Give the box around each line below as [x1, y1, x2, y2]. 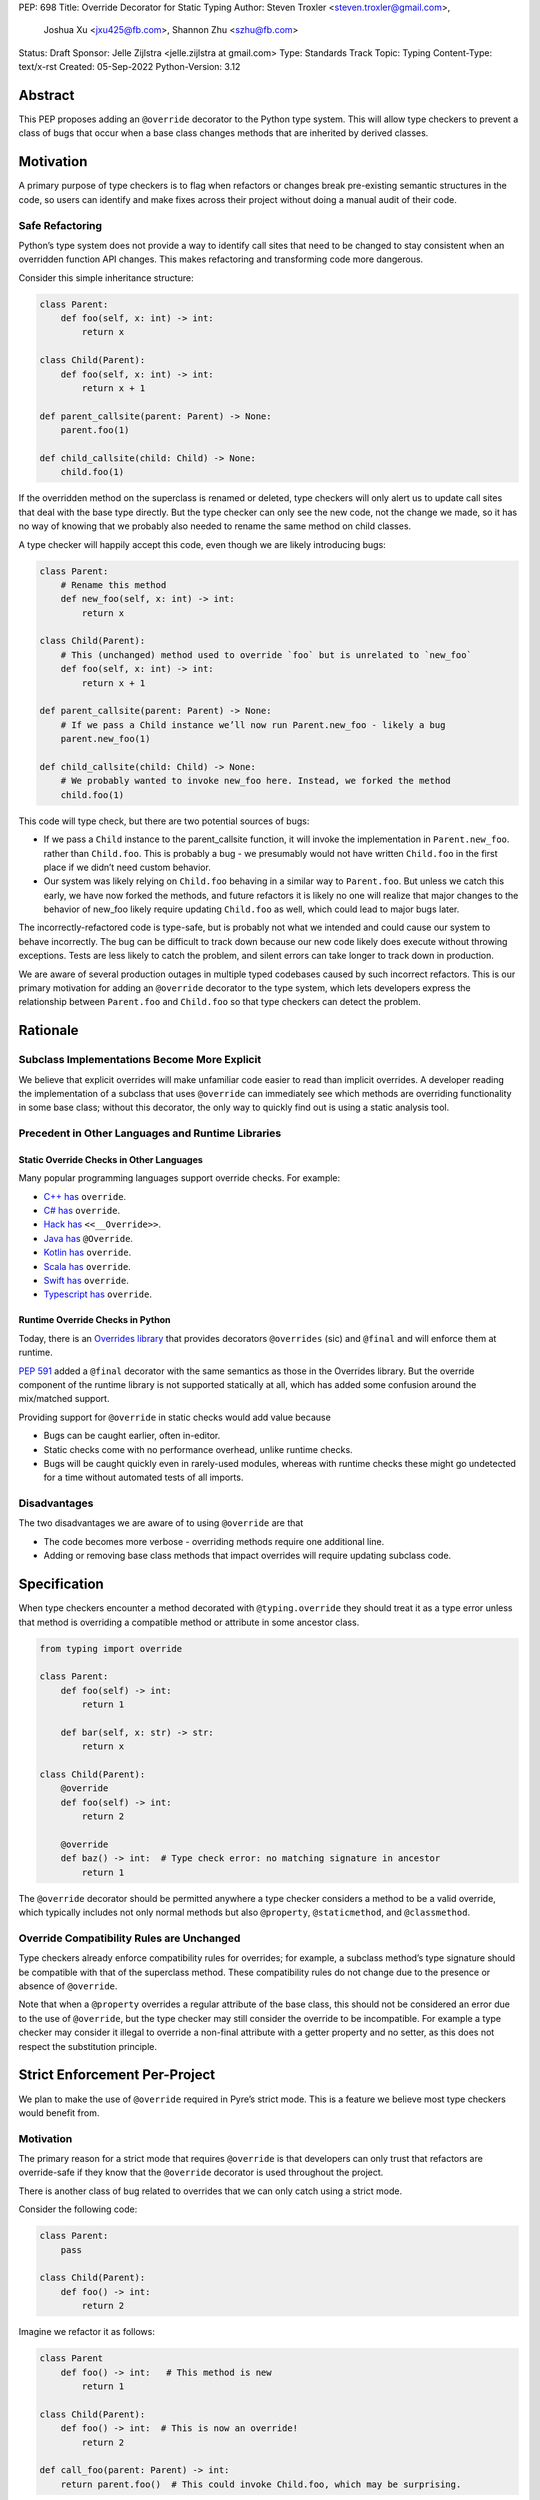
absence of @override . [18, 1980, 118, 1992]
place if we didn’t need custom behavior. [43, 861, 212, 873]
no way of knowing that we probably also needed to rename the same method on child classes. [18, 520, 412, 532]
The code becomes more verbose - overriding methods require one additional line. [43, 1535, 385, 1547]
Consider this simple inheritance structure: [18, 271, 194, 284]
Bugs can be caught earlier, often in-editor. [43, 1430, 221, 1442]
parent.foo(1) [60, 425, 130, 436]
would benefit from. [18, 2106, 100, 2119]
